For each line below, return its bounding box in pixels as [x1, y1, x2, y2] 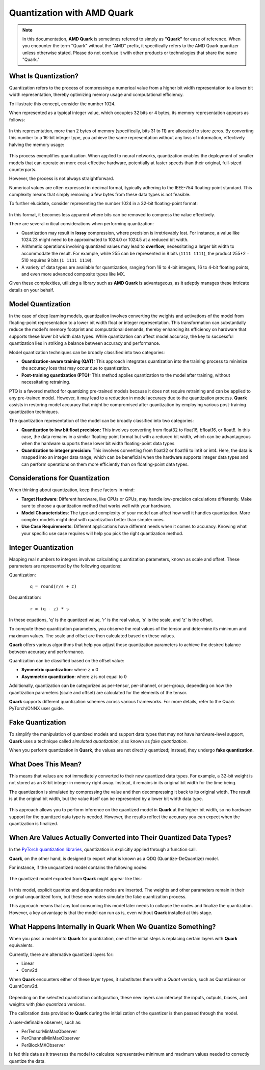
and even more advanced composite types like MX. [21, 271, 125, 277]
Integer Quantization [9, 543, 74, 552]
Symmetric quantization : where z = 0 [21, 667, 99, 673]
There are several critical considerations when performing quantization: [9, 221, 154, 227]
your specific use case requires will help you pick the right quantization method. [21, 530, 184, 536]
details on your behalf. [9, 287, 54, 293]
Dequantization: [9, 594, 41, 600]
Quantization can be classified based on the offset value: [9, 657, 125, 663]
